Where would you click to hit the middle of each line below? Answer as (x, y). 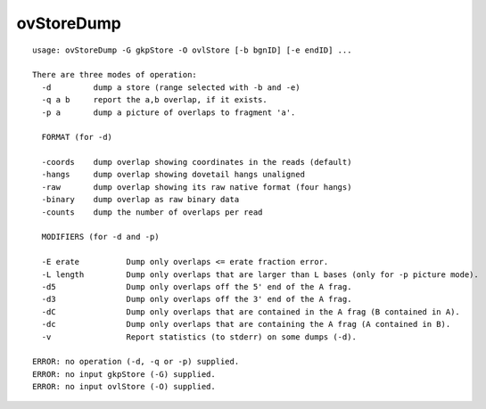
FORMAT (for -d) (77, 137)
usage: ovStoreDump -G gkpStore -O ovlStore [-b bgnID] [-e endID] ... (192, 50)
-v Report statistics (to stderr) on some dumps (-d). (199, 337)
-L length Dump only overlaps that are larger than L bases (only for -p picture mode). (260, 274)
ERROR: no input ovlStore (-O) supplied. (124, 387)
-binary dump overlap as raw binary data (140, 200)
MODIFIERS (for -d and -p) (100, 237)
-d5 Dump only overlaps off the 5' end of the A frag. (197, 286)
